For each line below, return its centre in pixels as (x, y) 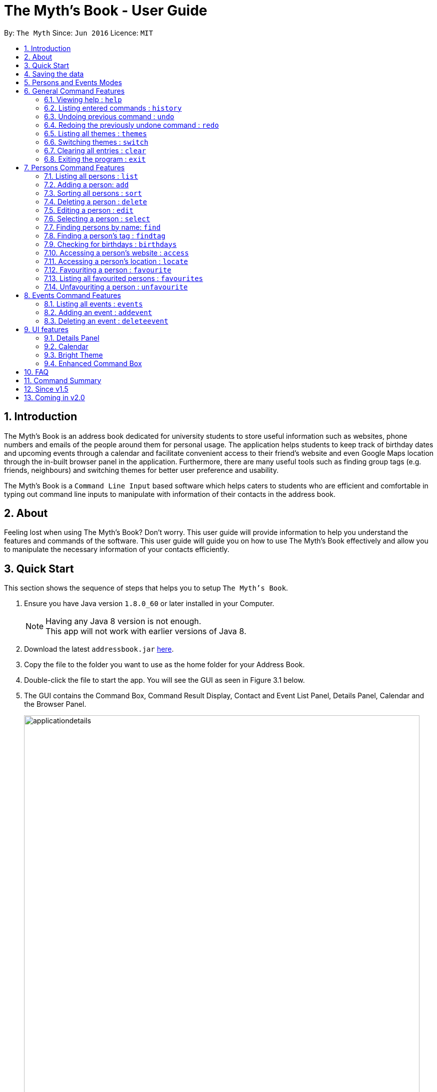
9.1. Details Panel (72, 338)
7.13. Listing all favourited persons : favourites (124, 278)
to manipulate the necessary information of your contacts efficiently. (117, 550)
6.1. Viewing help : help (83, 99)
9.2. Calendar (66, 346)
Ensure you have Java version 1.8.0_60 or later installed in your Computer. (149, 604)
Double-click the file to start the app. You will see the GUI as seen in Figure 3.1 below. (165, 680)
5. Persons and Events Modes (73, 82)
